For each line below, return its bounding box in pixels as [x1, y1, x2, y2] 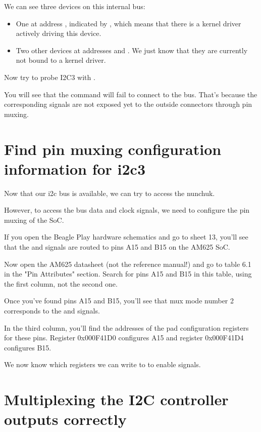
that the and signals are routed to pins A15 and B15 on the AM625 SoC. [4, 242, 230, 252]
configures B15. [4, 342, 51, 352]
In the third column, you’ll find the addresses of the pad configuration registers [4, 322, 249, 333]
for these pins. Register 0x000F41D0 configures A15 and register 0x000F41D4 [4, 332, 244, 343]
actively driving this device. [16, 28, 101, 38]
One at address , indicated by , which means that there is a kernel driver [16, 18, 241, 28]
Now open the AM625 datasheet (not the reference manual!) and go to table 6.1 [4, 258, 251, 269]
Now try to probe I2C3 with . [4, 71, 95, 82]
